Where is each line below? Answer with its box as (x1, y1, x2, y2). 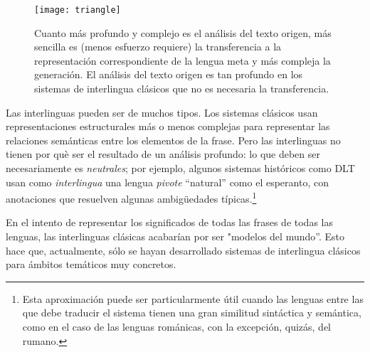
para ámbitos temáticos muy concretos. (6, 257, 176, 272)
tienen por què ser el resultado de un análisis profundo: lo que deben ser (6, 146, 320, 161)
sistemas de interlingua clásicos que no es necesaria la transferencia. (34, 81, 329, 96)
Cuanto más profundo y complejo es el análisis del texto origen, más (34, 25, 332, 40)
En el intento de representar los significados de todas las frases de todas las (6, 215, 333, 230)
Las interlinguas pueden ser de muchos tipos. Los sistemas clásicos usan (6, 105, 318, 119)
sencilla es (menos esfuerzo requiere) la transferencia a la (34, 39, 282, 54)
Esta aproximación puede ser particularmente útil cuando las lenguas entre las (22, 291, 364, 306)
